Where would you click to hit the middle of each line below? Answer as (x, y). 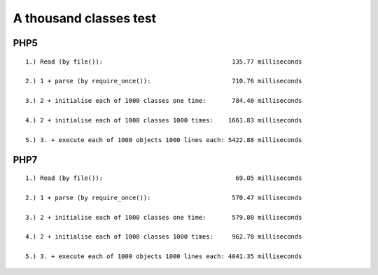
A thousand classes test (85, 18)
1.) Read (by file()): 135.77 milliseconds (164, 62)
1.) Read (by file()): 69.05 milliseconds (164, 178)
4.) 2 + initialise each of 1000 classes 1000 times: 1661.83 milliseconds (164, 120)
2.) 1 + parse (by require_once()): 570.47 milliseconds (164, 197)
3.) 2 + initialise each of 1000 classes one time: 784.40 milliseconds (164, 101)
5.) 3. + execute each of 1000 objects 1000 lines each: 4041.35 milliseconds (164, 256)
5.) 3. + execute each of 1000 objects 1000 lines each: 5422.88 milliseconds (164, 140)
